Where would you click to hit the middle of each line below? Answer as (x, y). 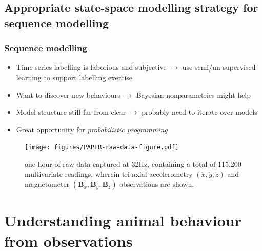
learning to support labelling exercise (74, 77)
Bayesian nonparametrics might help (193, 94)
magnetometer (47, 184)
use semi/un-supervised (219, 67)
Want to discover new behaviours (68, 94)
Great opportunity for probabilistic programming (92, 129)
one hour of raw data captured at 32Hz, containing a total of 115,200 (133, 164)
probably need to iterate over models (199, 112)
